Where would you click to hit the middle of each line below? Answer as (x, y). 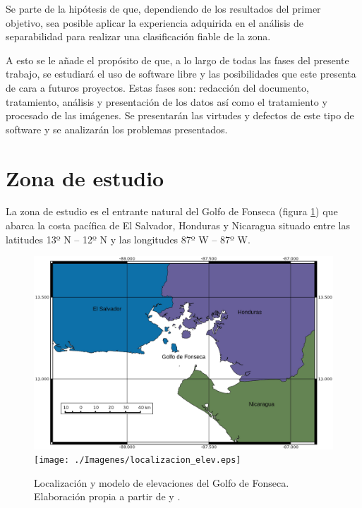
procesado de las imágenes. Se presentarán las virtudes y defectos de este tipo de (180, 115)
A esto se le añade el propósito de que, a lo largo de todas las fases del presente (177, 60)
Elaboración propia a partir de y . (107, 496)
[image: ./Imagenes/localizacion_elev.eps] (138, 460)
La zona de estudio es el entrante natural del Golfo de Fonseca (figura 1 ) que (172, 211)
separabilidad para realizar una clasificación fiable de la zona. (138, 36)
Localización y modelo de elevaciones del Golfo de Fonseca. (162, 482)
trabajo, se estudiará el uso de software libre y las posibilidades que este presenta (181, 74)
